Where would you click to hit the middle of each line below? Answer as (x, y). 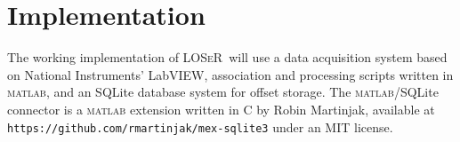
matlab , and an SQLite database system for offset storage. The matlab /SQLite (223, 92)
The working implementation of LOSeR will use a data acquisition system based (227, 57)
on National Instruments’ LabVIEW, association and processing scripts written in (230, 74)
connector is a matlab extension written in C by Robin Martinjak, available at (221, 109)
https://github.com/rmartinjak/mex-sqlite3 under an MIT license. (200, 126)
